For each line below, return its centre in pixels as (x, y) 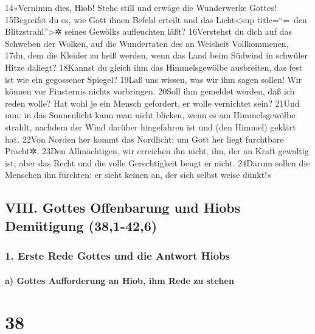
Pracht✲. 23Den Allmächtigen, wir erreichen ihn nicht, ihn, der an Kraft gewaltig (157, 151)
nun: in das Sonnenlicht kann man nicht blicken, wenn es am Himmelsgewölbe (150, 115)
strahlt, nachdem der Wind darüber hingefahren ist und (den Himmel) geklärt (151, 126)
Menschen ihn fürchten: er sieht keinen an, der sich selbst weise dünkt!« (138, 175)
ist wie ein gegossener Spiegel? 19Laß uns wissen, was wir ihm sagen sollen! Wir (154, 79)
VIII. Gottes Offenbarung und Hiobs (123, 208)
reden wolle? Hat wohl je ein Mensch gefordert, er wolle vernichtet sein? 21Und (152, 103)
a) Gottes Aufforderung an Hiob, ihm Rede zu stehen (119, 280)
